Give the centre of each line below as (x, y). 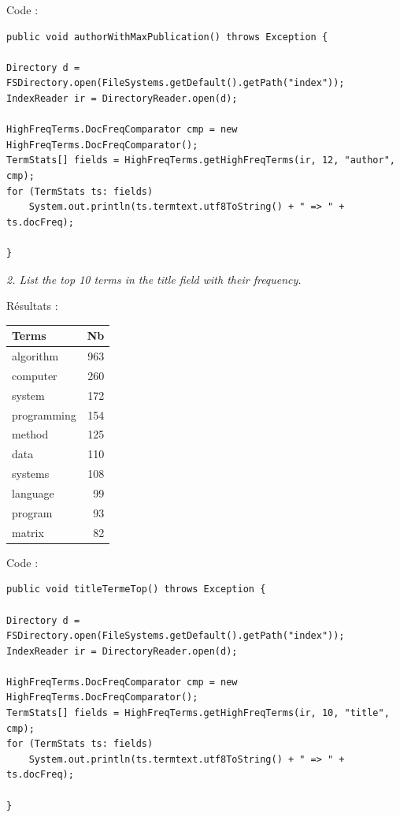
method (30, 434)
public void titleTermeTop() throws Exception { (136, 589)
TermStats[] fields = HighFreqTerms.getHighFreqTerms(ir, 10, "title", (198, 713)
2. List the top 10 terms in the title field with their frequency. (154, 279)
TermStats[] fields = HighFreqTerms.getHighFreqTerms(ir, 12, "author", (201, 160)
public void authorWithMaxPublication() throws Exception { (167, 37)
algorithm (35, 356)
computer (35, 375)
